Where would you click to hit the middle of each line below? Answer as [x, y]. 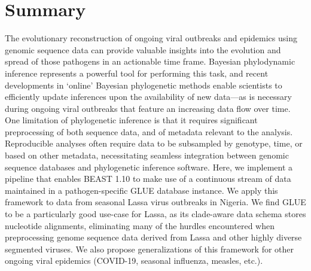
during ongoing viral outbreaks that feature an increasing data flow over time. [148, 108]
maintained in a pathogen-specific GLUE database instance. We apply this [141, 190]
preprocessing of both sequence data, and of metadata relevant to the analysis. [149, 131]
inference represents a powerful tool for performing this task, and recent [137, 73]
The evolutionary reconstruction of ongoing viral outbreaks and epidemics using [151, 38]
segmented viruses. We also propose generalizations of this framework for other [150, 249]
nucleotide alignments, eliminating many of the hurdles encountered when [140, 225]
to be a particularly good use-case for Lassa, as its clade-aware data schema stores [155, 214]
